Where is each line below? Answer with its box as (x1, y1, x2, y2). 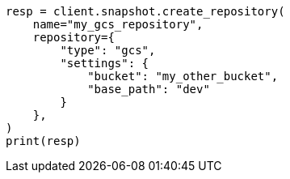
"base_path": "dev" (87, 83, 210, 96)
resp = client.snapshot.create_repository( (6, 5, 285, 18)
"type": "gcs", (60, 44, 156, 57)
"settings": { (60, 57, 149, 70)
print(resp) (6, 134, 81, 147)
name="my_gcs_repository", (32, 18, 204, 31)
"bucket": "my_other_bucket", (87, 70, 279, 83)
